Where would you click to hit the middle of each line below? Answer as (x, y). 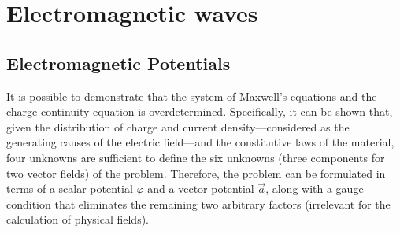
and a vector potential (201, 189)
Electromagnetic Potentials (119, 63)
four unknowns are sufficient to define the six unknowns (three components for (196, 157)
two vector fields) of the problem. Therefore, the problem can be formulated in (196, 173)
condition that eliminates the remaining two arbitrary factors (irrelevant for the (198, 203)
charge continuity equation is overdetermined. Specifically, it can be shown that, (200, 111)
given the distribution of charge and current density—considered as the (178, 126)
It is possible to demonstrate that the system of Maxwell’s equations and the (192, 96)
